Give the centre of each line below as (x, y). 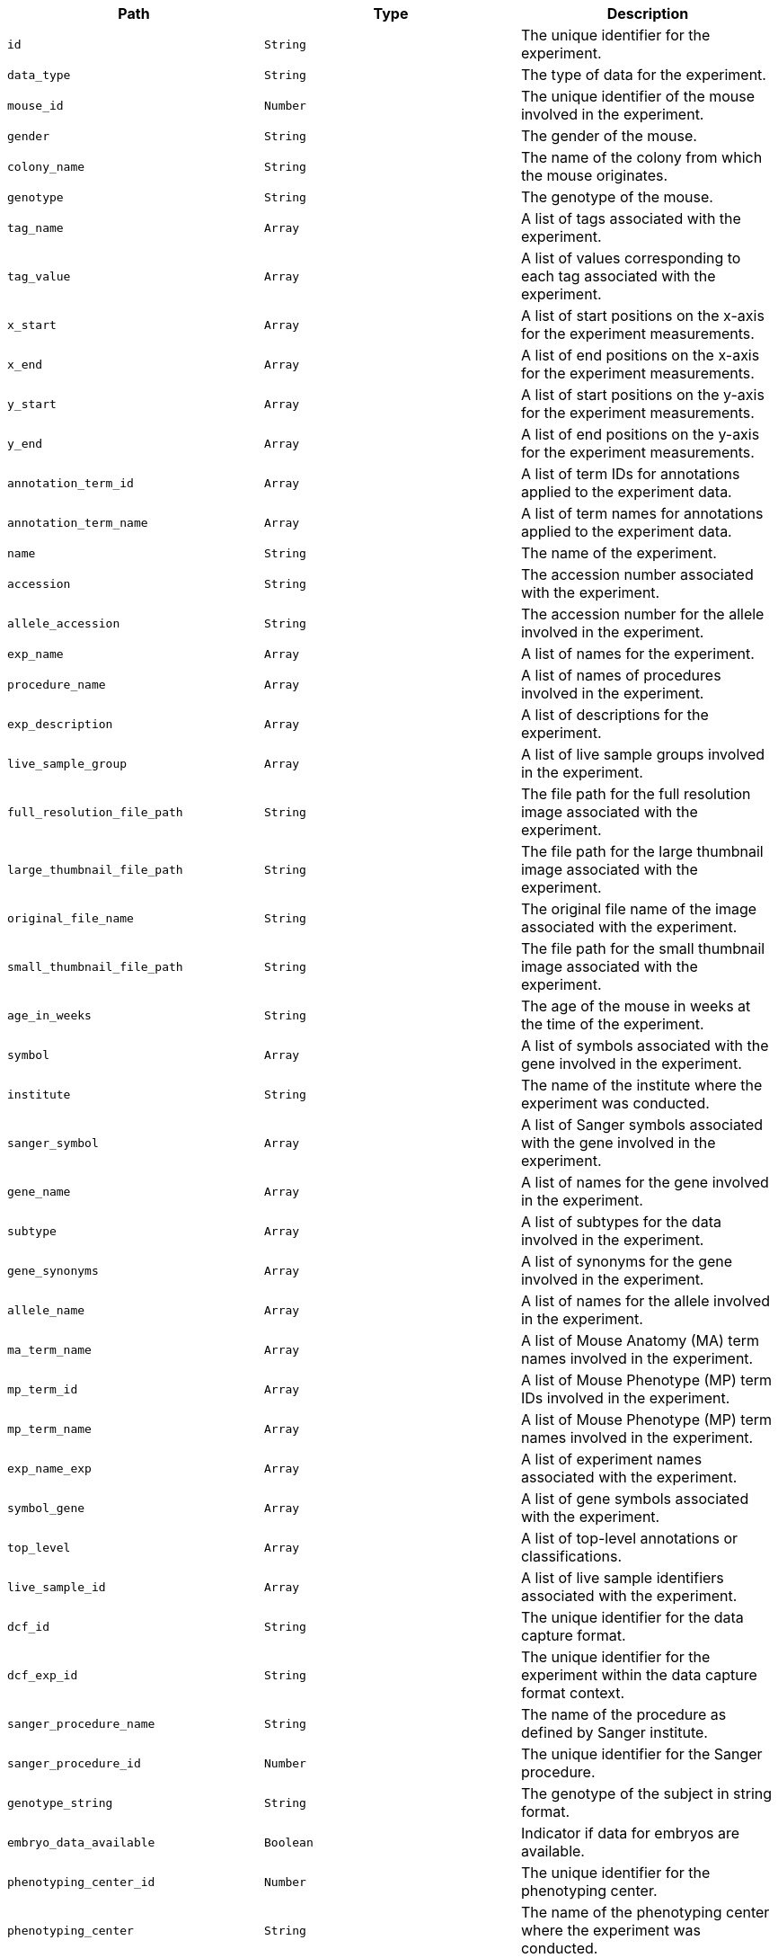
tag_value (39, 276)
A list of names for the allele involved (645, 1301)
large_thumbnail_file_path (95, 869)
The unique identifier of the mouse (638, 96)
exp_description (60, 724)
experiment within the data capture (639, 1675)
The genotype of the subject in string (646, 1793)
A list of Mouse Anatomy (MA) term (640, 1340)
